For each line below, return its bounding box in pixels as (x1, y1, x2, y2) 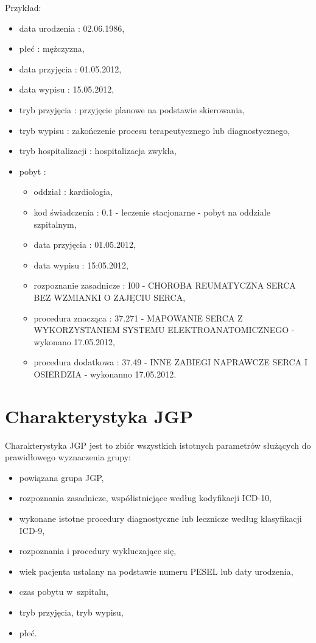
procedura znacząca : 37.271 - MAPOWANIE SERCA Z (33, 311, 243, 324)
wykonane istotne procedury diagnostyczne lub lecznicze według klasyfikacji (19, 511, 302, 524)
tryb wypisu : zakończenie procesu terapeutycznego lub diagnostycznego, (19, 124, 290, 136)
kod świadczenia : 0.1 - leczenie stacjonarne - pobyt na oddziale (33, 205, 270, 218)
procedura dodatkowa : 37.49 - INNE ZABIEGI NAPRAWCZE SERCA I (33, 356, 307, 368)
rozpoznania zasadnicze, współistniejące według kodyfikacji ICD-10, (19, 491, 272, 504)
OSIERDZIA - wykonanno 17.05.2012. (33, 367, 177, 380)
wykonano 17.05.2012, (33, 335, 115, 348)
